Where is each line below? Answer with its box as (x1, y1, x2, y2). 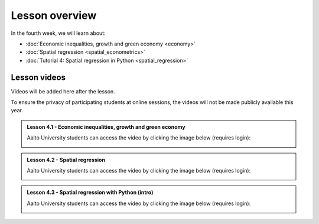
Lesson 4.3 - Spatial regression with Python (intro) (27, 189, 154, 196)
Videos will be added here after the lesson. (11, 87, 115, 95)
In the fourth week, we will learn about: (11, 30, 106, 37)
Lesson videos (11, 72, 66, 82)
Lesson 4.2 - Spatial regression (27, 156, 106, 163)
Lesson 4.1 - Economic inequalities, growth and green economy (27, 123, 185, 130)
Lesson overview (11, 9, 97, 22)
